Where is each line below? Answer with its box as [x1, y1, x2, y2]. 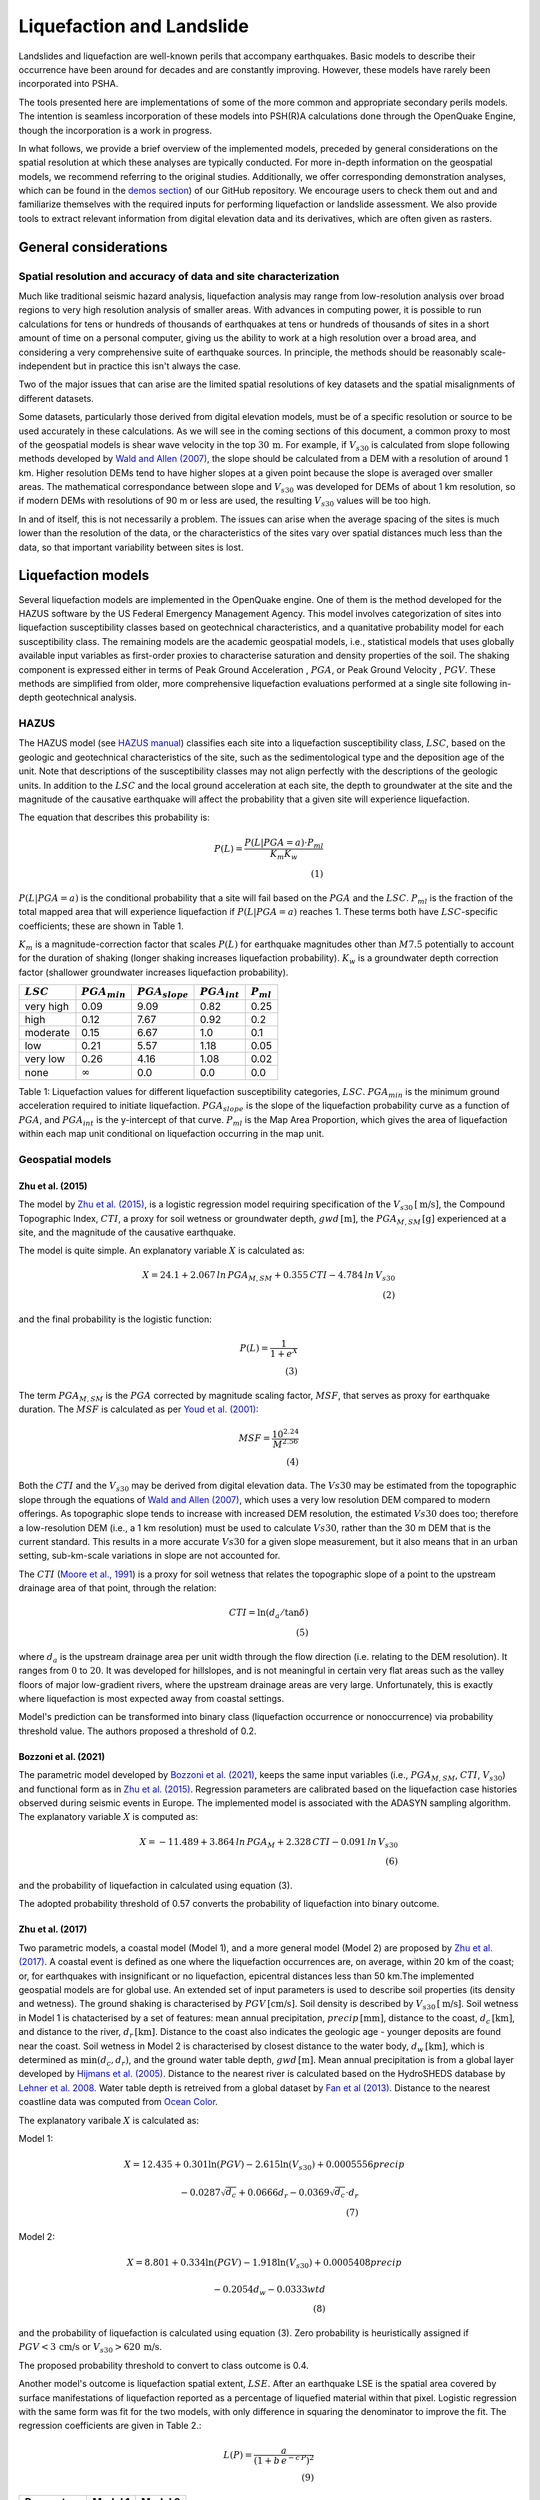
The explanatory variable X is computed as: [18, 1811, 199, 1823]
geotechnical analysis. [45, 691, 137, 704]
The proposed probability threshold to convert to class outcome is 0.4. [18, 2359, 309, 2371]
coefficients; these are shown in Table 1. [18, 920, 184, 932]
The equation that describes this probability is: [18, 811, 210, 824]
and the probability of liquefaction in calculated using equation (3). [18, 1880, 294, 1892]
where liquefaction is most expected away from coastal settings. [18, 1692, 285, 1704]
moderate [24, 1025, 70, 1039]
